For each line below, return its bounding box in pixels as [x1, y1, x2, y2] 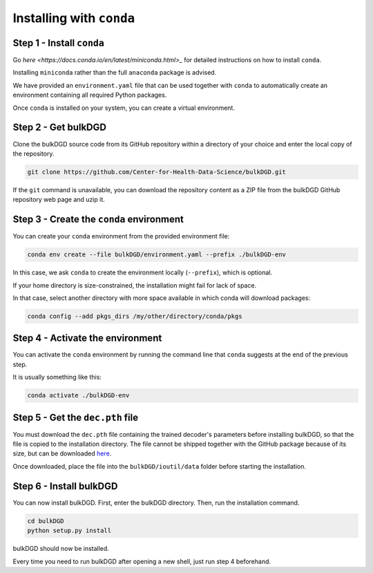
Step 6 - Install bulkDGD [12, 480, 118, 492]
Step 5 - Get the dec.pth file [12, 411, 138, 423]
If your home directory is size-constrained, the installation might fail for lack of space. [12, 281, 257, 290]
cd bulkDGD [27, 517, 64, 525]
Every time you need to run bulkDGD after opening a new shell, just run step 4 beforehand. [12, 557, 271, 565]
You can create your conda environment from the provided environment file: [12, 232, 230, 241]
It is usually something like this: [12, 373, 102, 382]
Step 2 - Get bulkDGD [12, 122, 107, 133]
